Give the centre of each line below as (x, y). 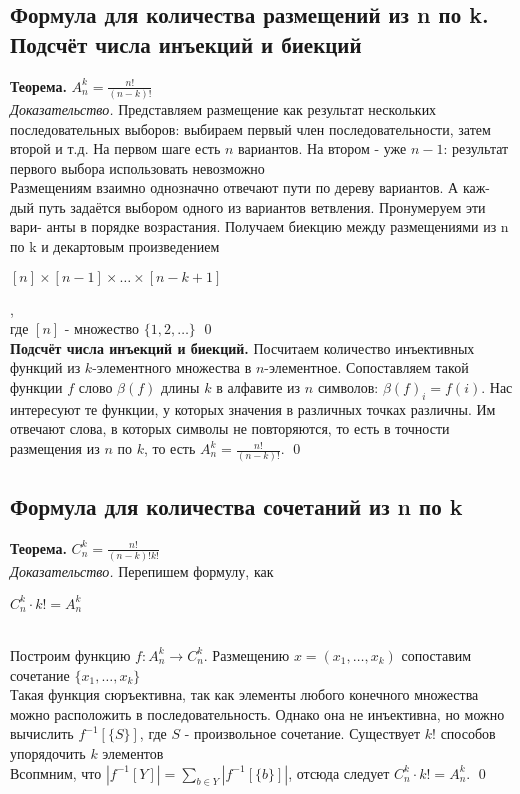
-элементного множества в (172, 367)
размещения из (55, 448)
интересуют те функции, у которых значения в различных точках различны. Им (253, 408)
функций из (45, 367)
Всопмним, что (56, 772)
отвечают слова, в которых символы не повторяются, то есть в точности (230, 428)
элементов (133, 752)
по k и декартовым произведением (115, 246)
